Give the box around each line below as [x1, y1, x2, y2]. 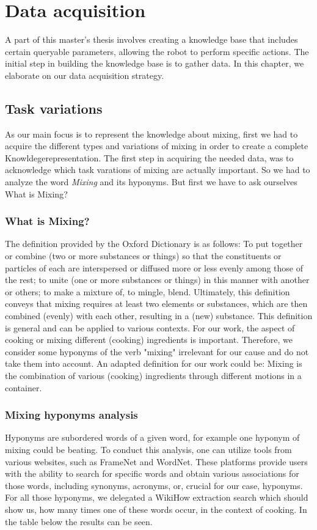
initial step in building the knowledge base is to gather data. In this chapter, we [5, 57, 304, 70]
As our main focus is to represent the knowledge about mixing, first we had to [5, 127, 298, 140]
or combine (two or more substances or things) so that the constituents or [5, 249, 282, 262]
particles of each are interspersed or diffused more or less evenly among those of [5, 261, 304, 274]
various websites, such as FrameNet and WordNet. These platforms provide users [5, 455, 308, 468]
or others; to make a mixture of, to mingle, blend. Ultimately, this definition [5, 285, 290, 298]
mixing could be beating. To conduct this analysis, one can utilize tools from [5, 443, 292, 456]
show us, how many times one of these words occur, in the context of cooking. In [5, 502, 307, 515]
